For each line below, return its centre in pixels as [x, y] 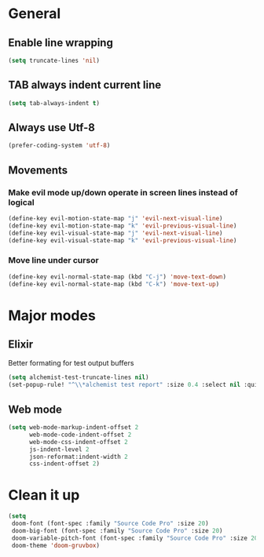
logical [21, 202]
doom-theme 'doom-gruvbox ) [56, 545]
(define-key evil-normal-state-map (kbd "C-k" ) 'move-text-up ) [114, 284]
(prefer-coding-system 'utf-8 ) [59, 146]
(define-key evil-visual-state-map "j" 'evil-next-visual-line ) [115, 233]
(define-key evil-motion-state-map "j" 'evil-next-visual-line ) [115, 218]
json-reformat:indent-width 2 [78, 457]
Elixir [21, 345]
